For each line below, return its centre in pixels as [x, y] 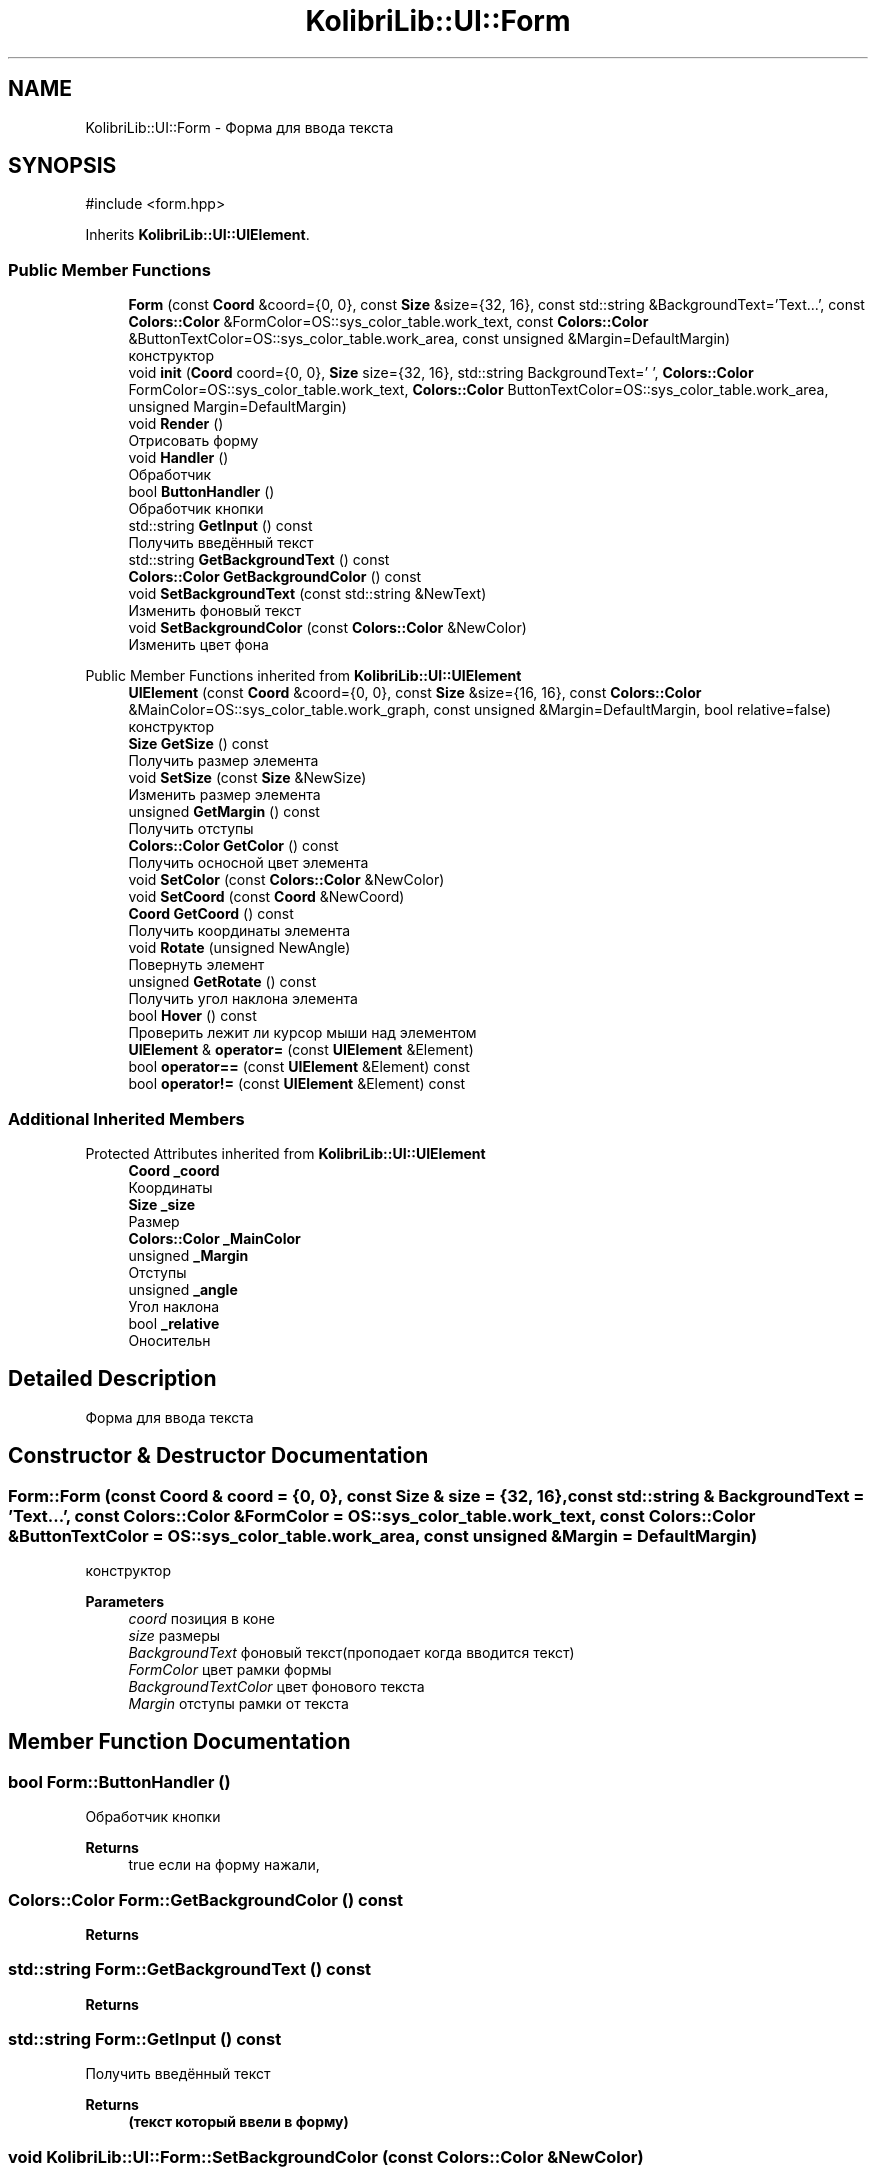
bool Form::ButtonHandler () [119, 1781]
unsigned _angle [183, 1289]
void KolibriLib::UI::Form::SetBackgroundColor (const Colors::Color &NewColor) [326, 2156]
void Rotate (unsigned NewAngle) [239, 948]
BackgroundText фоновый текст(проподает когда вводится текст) [351, 1652]
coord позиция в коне [201, 1618]
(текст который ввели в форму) [238, 2122]
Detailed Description [112, 1379]
